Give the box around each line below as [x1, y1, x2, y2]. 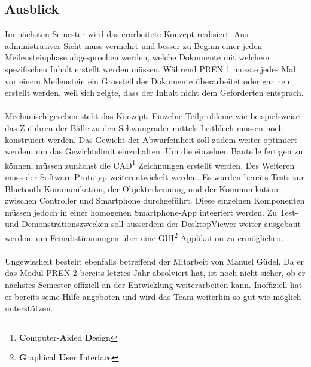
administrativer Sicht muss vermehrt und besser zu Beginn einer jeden [5, 39, 263, 51]
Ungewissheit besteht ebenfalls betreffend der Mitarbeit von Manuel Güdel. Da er [5, 254, 304, 267]
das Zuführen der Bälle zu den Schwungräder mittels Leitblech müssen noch [5, 121, 283, 134]
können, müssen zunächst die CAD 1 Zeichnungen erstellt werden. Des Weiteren [5, 157, 295, 171]
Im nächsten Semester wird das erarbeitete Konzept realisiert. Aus [5, 28, 248, 40]
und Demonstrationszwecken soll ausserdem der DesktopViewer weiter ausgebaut [5, 217, 301, 230]
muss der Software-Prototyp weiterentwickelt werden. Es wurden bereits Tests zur [5, 170, 304, 183]
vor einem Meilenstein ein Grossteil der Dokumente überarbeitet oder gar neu [5, 74, 290, 87]
